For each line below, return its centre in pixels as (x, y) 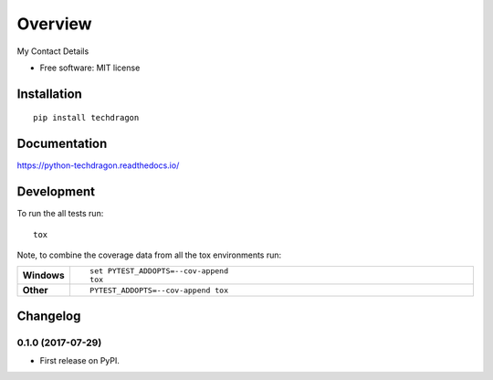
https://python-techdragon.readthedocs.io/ (98, 165)
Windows (43, 276)
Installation (49, 94)
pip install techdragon (86, 118)
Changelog (49, 316)
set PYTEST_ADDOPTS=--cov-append (159, 271)
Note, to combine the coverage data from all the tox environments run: (149, 255)
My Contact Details (53, 51)
